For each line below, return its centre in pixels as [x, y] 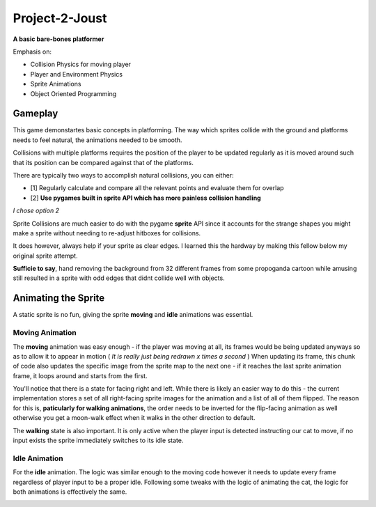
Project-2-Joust [60, 18]
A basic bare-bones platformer [58, 39]
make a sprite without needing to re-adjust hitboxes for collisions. [107, 233]
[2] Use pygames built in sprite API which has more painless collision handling [146, 198]
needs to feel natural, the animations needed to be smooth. [97, 140]
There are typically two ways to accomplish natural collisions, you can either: [123, 175]
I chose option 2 [36, 211]
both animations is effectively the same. [70, 492]
